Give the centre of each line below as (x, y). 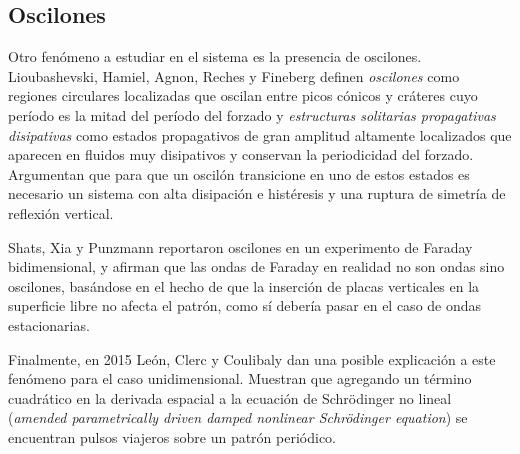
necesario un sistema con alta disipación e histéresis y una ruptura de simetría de (257, 193)
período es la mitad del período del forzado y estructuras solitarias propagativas (252, 114)
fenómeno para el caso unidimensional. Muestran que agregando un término (240, 378)
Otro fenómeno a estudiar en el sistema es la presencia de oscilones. (215, 56)
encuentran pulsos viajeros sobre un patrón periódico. (172, 436)
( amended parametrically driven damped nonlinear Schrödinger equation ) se (238, 417)
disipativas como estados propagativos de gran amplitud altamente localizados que (260, 134)
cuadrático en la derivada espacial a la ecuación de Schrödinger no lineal (230, 397)
